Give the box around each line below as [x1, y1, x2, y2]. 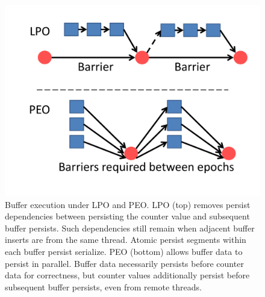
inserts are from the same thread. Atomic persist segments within [5, 233, 246, 246]
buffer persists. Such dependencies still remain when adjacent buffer [5, 221, 255, 234]
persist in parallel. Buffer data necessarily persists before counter [5, 257, 244, 269]
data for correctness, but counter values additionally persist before [5, 269, 250, 281]
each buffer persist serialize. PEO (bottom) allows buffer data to [5, 245, 243, 257]
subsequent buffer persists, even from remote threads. [5, 280, 202, 293]
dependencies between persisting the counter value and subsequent [5, 210, 250, 222]
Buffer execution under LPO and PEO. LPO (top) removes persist [5, 198, 251, 210]
